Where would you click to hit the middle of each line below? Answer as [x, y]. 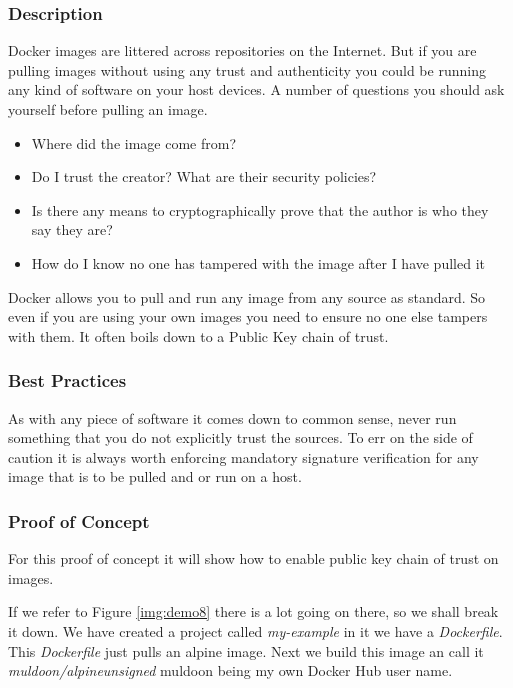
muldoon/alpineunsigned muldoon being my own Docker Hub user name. [230, 670]
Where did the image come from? [134, 142]
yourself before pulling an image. [108, 109]
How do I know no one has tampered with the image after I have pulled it [258, 262]
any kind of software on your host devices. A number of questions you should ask [256, 89]
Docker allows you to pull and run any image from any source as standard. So [247, 296]
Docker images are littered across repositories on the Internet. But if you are [242, 50]
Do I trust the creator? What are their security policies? [204, 176]
